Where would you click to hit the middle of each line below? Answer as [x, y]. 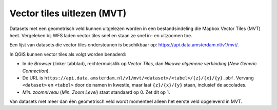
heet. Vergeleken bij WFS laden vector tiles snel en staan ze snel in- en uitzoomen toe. [101, 35]
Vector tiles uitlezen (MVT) [68, 13]
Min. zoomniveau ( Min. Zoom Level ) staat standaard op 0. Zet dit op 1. [96, 92]
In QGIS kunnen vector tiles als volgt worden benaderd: [68, 54]
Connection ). [36, 71]
